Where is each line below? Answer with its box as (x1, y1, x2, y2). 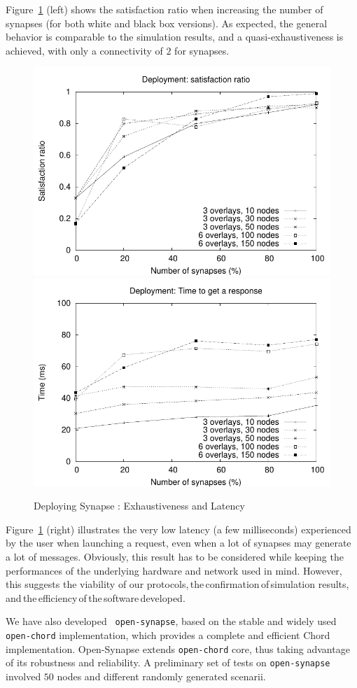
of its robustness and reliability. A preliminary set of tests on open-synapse (6, 655, 330, 670)
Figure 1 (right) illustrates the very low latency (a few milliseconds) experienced (6, 521, 351, 536)
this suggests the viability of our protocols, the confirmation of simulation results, (6, 577, 349, 591)
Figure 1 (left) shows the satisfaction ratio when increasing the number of (6, 2, 323, 16)
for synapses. (174, 43, 230, 57)
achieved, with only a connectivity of (6, 43, 163, 57)
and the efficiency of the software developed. (6, 590, 185, 605)
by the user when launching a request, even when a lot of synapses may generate (6, 535, 351, 550)
